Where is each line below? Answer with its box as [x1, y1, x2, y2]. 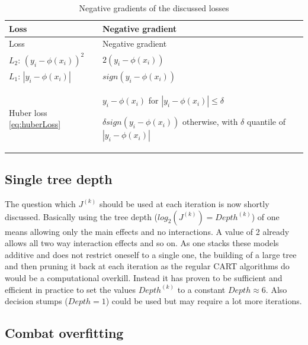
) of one [251, 210, 280, 223]
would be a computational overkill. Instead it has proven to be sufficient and [5, 271, 283, 283]
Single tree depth [5, 170, 113, 188]
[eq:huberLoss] [9, 118, 61, 130]
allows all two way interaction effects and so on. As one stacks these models [5, 237, 279, 249]
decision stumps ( [5, 295, 68, 307]
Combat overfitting [5, 324, 124, 342]
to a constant [177, 283, 226, 295]
